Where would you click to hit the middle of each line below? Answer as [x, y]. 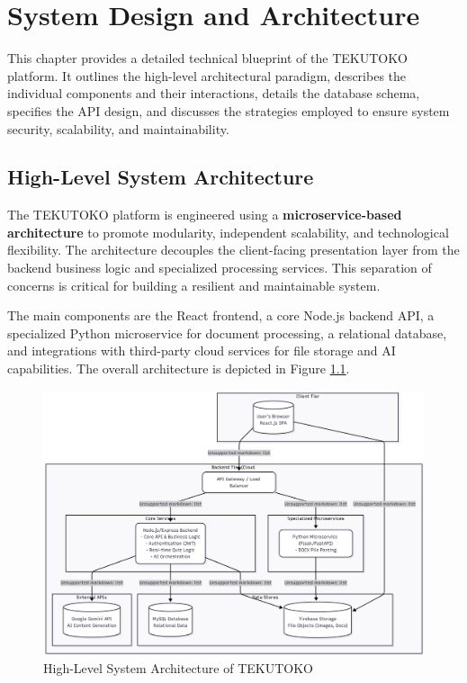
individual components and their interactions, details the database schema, [214, 93]
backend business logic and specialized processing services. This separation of [220, 268]
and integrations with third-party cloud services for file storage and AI [202, 350]
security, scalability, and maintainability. [118, 128]
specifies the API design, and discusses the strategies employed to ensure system [229, 110]
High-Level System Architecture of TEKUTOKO [178, 668]
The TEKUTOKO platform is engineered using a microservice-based [205, 215]
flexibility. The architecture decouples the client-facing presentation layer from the [233, 250]
